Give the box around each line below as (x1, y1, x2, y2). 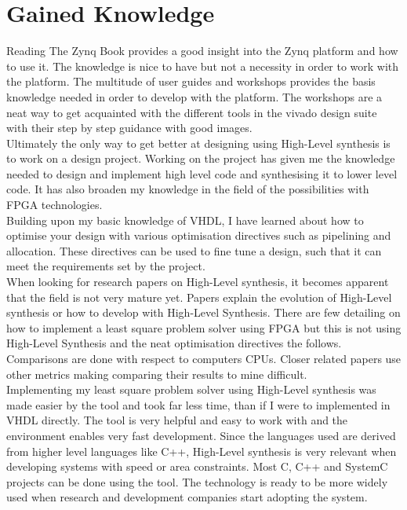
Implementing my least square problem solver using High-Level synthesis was (6, 381, 376, 398)
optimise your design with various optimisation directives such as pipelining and (6, 227, 391, 244)
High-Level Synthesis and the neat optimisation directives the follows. (6, 335, 342, 351)
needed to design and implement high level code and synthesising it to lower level (6, 165, 398, 182)
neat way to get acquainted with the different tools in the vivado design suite (6, 104, 377, 120)
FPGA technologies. (6, 196, 103, 213)
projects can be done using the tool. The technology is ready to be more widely (6, 473, 388, 490)
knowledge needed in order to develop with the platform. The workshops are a (6, 88, 383, 105)
